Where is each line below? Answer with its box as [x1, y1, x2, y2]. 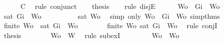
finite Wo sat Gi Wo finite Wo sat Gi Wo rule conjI [4, 20, 217, 31]
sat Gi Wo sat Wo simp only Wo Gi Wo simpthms [4, 10, 220, 21]
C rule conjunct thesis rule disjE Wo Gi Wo [20, 1, 220, 11]
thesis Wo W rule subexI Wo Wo [4, 30, 179, 40]
